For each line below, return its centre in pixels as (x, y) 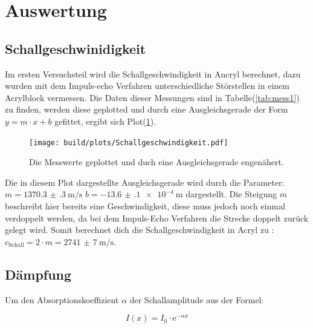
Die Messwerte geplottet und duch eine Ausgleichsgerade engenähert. (156, 162)
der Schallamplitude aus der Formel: (197, 299)
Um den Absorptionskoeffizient (62, 299)
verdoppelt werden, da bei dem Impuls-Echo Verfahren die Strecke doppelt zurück (157, 218)
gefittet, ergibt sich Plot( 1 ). (105, 121)
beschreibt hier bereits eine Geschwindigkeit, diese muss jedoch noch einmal (145, 205)
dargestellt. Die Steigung (231, 194)
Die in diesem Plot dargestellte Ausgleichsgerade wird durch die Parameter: (145, 182)
